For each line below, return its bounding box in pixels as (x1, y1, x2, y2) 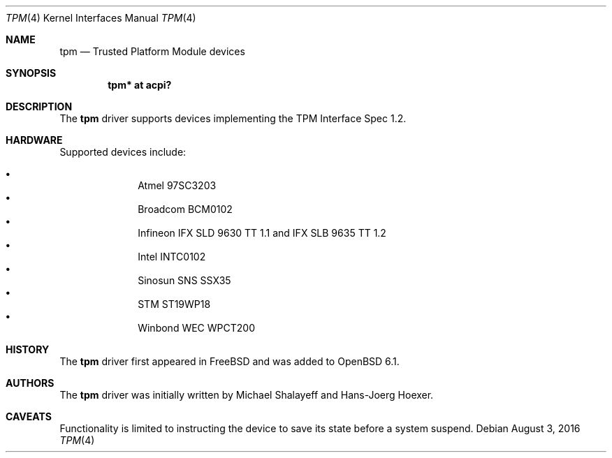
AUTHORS (6, 377, 54, 389)
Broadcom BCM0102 (138, 203, 233, 215)
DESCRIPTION (6, 101, 73, 112)
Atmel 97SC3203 (138, 179, 217, 191)
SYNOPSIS (6, 67, 57, 79)
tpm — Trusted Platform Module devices (59, 45, 245, 57)
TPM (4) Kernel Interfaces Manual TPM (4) (6, 12, 196, 24)
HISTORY (6, 343, 50, 355)
